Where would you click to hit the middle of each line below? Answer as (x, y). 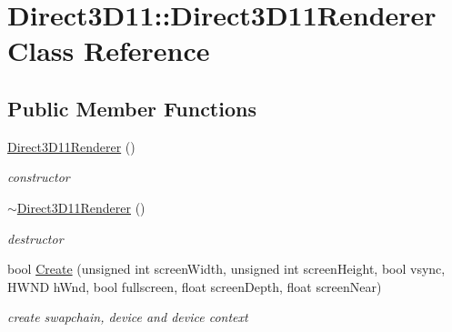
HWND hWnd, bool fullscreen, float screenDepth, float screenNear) (195, 286)
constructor (39, 177)
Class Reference (109, 50)
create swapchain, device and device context (128, 317)
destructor (35, 238)
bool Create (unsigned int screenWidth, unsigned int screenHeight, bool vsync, (226, 269)
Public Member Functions (132, 108)
